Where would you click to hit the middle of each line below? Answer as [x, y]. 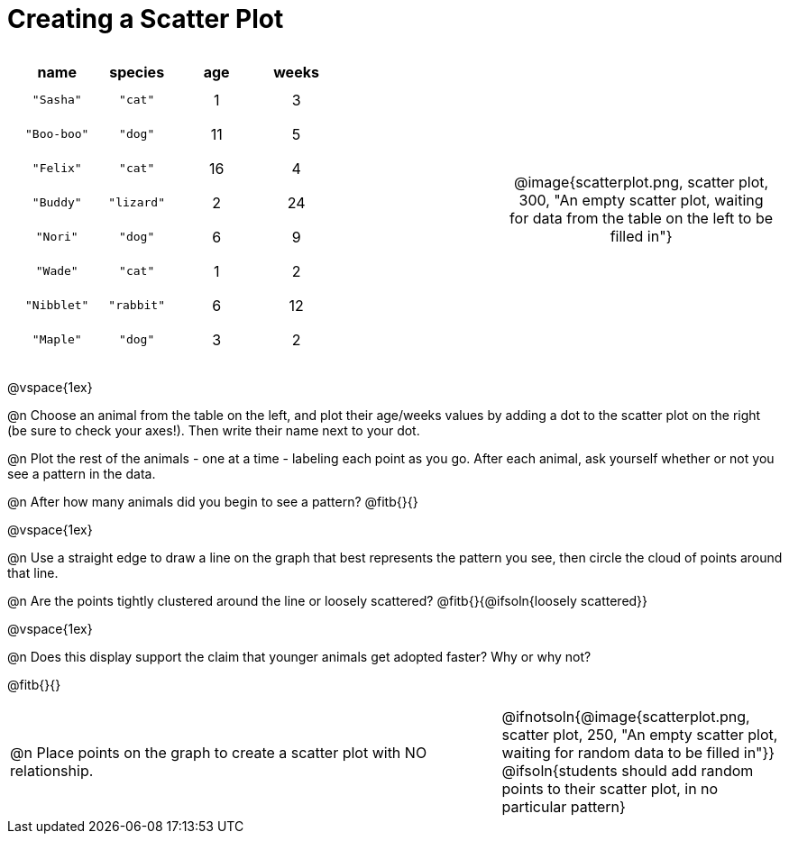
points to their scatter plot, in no [610, 788]
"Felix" [57, 169]
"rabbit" [137, 306]
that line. [33, 572]
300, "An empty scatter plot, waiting [641, 200]
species [137, 72]
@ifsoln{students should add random [628, 770]
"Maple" [57, 340]
